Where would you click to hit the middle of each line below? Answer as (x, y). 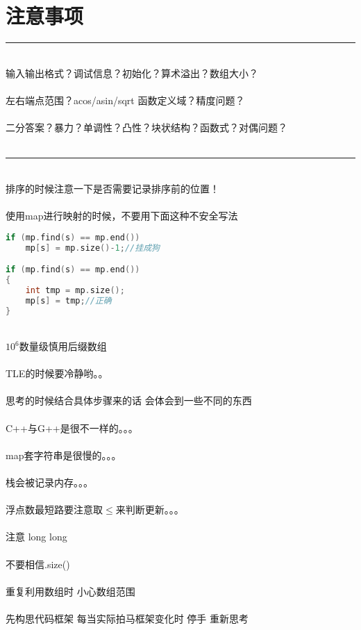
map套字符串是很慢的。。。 (64, 455)
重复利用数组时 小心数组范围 (70, 591)
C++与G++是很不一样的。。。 (72, 428)
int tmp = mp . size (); (75, 290)
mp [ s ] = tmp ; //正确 (68, 300)
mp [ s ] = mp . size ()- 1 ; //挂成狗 (92, 248)
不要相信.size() (38, 564)
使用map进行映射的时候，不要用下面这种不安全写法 (122, 216)
